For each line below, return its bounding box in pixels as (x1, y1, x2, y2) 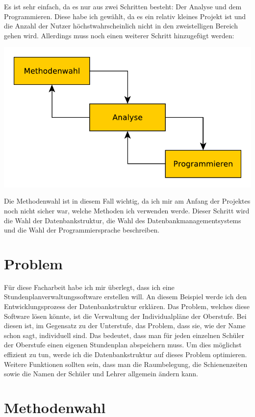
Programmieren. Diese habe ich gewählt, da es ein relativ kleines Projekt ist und (4, 11, 246, 21)
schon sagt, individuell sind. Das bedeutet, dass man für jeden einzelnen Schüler (4, 330, 244, 340)
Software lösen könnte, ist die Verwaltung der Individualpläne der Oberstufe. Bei (4, 311, 247, 321)
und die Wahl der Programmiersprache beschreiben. (4, 225, 160, 235)
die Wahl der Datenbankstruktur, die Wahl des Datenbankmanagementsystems (4, 215, 241, 225)
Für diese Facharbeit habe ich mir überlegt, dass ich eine (4, 282, 175, 292)
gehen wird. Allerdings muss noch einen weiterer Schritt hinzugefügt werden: (4, 30, 234, 40)
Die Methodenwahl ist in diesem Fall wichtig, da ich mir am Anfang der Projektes (4, 196, 251, 206)
